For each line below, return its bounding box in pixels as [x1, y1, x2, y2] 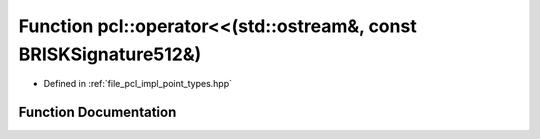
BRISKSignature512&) [18, 43, 202, 65]
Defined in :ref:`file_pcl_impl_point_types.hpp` [43, 78, 233, 90]
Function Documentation [18, 104, 177, 121]
